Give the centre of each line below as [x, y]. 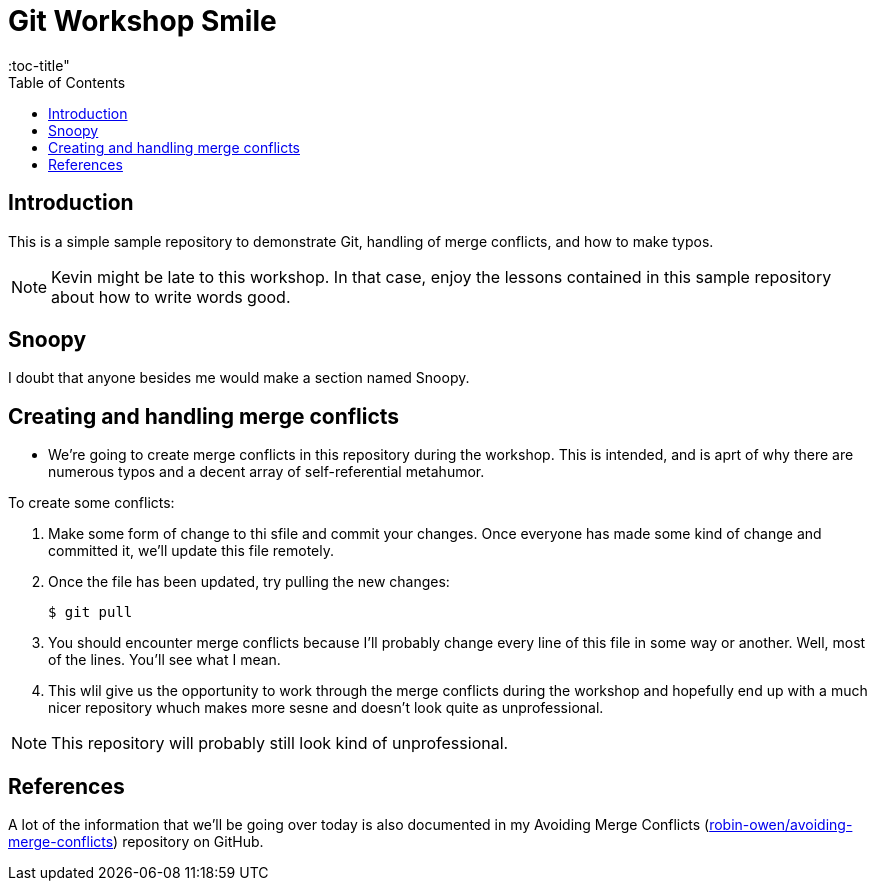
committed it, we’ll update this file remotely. [191, 551]
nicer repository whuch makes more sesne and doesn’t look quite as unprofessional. [326, 708]
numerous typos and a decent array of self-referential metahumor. [266, 472]
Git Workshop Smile [142, 21]
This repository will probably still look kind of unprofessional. [280, 743]
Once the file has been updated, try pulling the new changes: [249, 582]
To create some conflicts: [91, 503]
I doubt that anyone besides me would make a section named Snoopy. [239, 378]
